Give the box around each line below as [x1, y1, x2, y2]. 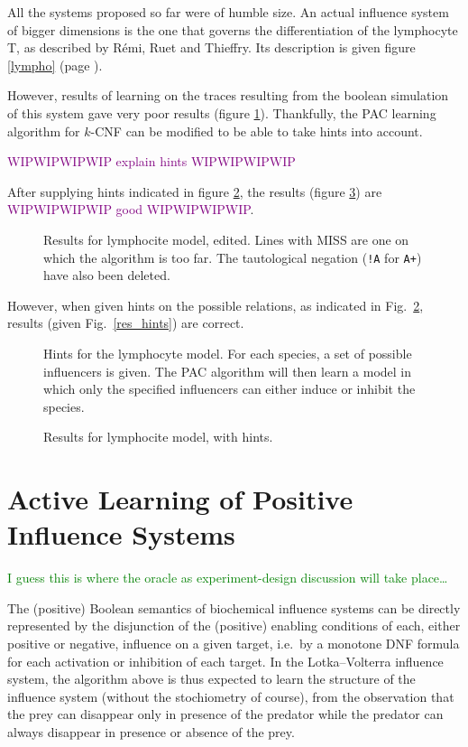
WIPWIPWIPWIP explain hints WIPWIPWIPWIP [7, 152, 296, 171]
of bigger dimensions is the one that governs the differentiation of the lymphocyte [7, 20, 458, 39]
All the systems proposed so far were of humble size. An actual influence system [7, 3, 449, 21]
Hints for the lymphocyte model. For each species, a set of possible [43, 343, 412, 362]
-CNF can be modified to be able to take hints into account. [90, 121, 423, 140]
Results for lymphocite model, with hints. [43, 427, 273, 446]
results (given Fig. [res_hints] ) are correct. [7, 313, 244, 332]
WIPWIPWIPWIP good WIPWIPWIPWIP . [7, 200, 254, 219]
